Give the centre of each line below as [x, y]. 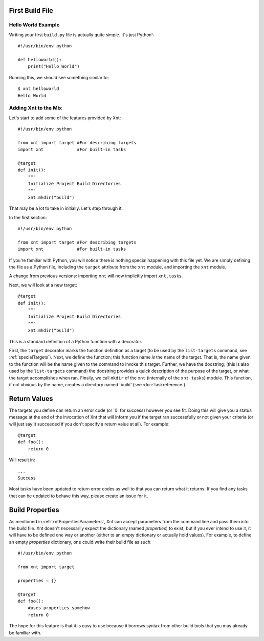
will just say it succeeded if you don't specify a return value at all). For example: [89, 424]
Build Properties [34, 510]
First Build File [31, 11]
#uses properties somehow [59, 608]
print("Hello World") [54, 66]
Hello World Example [34, 25]
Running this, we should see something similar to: [59, 77]
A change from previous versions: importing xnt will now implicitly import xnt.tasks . [96, 276]
